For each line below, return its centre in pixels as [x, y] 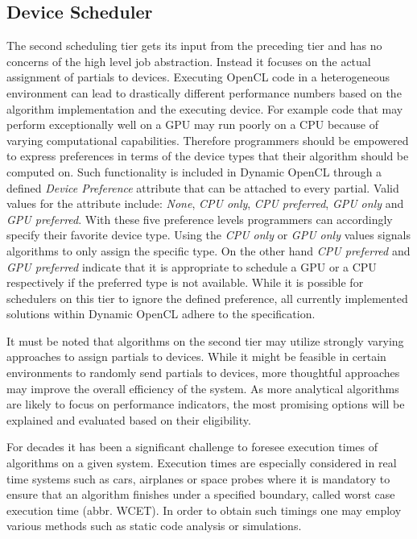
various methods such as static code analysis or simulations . [154, 526]
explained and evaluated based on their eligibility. [129, 419]
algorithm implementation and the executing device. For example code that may [205, 108]
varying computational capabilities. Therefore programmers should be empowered [208, 140]
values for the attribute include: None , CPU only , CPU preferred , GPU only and [205, 203]
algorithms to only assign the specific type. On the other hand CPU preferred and [208, 250]
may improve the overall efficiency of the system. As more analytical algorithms [203, 388]
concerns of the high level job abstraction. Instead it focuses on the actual [189, 61]
